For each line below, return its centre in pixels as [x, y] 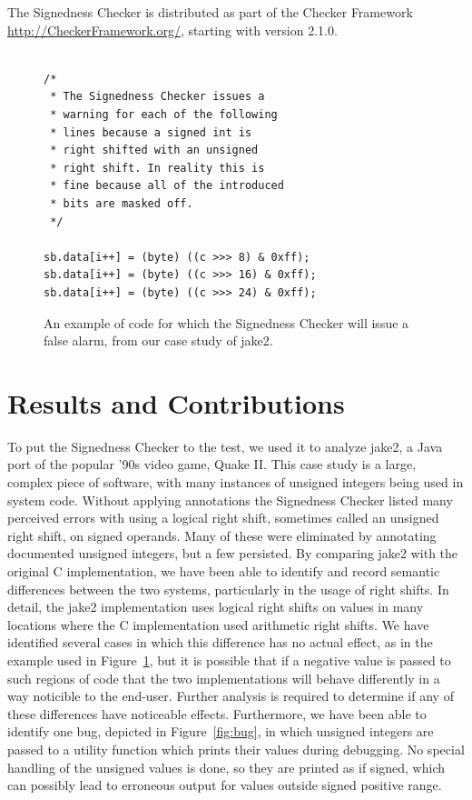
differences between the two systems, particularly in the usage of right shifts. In [228, 589]
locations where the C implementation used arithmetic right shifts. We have [218, 624]
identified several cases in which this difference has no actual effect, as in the [220, 642]
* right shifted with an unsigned [154, 150]
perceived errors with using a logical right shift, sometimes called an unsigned [223, 518]
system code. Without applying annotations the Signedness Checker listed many [230, 500]
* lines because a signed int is [151, 132]
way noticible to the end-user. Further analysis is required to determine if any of [231, 696]
